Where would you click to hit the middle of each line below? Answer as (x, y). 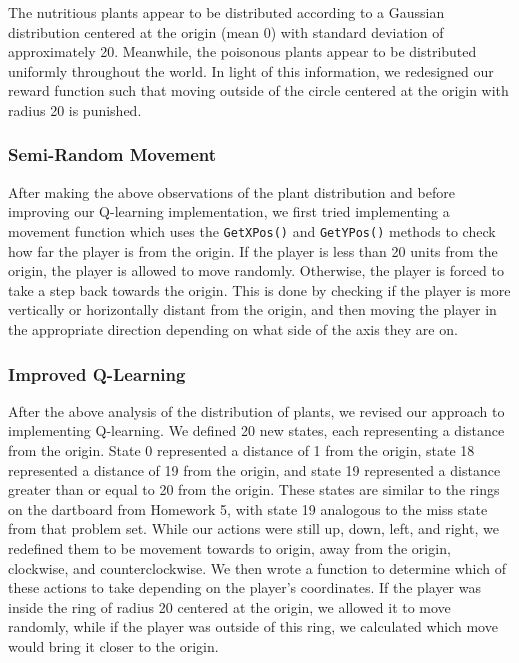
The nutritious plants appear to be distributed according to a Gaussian (226, 12)
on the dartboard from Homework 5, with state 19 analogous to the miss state (248, 508)
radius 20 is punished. (75, 109)
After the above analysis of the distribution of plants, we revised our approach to (256, 410)
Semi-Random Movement (112, 154)
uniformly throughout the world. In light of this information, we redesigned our (251, 70)
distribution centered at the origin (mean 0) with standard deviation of (226, 31)
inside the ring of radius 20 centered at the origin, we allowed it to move (229, 606)
